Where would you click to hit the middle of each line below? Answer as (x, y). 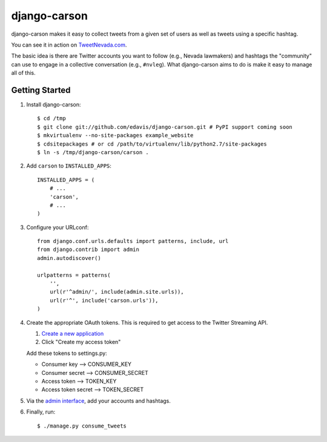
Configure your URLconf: (58, 227)
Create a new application (73, 333)
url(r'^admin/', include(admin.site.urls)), (117, 292)
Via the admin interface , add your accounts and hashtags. (98, 401)
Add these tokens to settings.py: (67, 353)
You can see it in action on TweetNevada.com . (69, 45)
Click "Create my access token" (81, 342)
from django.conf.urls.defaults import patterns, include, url (133, 241)
